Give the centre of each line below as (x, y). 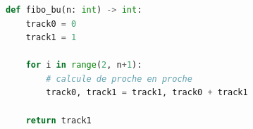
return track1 (58, 120)
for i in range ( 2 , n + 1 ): (84, 65)
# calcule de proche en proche (119, 79)
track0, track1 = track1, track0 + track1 (147, 93)
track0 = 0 (51, 24)
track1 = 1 (51, 38)
